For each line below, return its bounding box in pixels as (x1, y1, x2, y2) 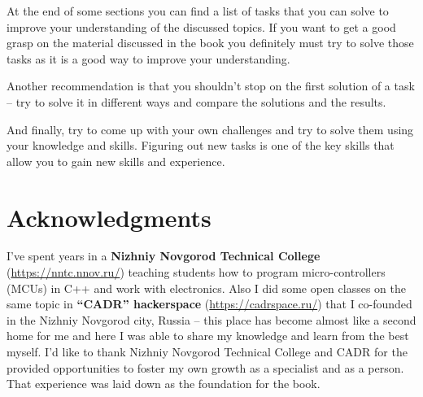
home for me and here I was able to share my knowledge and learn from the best (7, 327, 409, 344)
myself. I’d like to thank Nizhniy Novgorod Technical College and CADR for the (7, 343, 408, 360)
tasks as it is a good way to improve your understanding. (7, 50, 290, 67)
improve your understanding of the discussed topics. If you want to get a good (7, 18, 396, 35)
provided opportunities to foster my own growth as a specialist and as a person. (7, 359, 404, 376)
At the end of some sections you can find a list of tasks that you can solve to (7, 2, 389, 19)
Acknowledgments (7, 200, 211, 233)
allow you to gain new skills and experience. (7, 152, 225, 169)
